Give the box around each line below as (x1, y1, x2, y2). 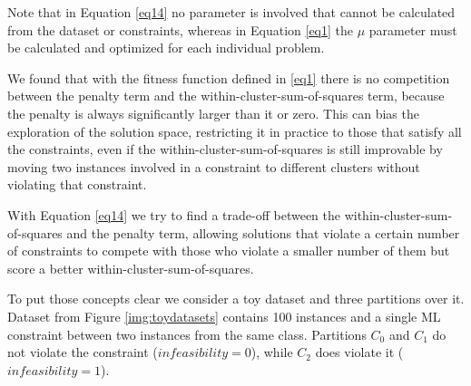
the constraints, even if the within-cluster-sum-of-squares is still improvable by (7, 140, 443, 159)
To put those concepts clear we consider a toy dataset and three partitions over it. (7, 289, 465, 308)
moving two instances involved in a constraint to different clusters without (7, 157, 420, 176)
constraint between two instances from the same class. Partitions (7, 324, 367, 343)
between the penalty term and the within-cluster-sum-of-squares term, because (7, 86, 445, 105)
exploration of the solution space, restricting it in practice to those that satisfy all (7, 121, 462, 140)
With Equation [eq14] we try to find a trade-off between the (7, 205, 341, 224)
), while (250, 343, 293, 362)
